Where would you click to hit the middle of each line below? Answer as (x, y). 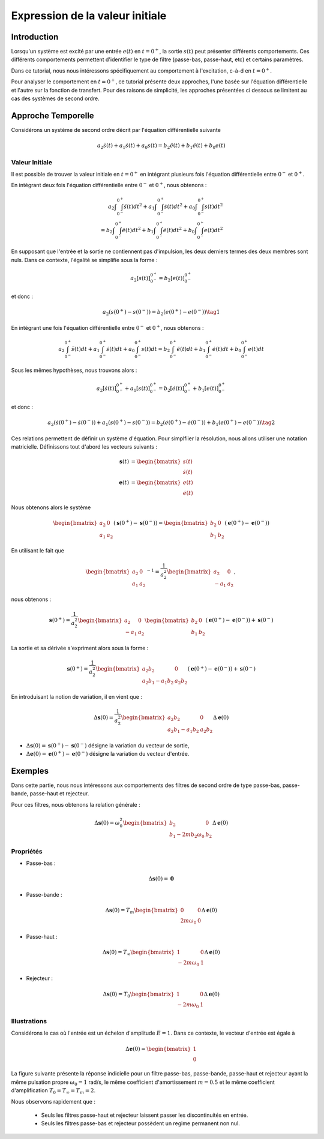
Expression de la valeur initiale (89, 16)
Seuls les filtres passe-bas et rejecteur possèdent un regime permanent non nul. (140, 1123)
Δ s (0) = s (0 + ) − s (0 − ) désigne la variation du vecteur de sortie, (108, 745)
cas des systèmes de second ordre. (55, 98)
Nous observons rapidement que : (53, 1101)
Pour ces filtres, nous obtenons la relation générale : (76, 804)
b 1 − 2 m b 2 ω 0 (187, 836)
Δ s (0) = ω (107, 823)
